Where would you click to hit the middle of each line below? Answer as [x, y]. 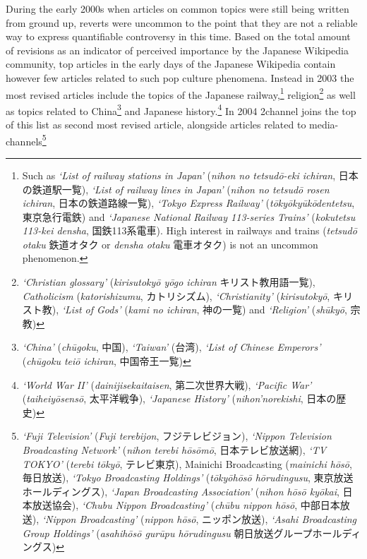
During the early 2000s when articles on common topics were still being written [178, 8]
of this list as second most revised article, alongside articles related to [156, 125]
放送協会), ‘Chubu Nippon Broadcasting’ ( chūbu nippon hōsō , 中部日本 [186, 505]
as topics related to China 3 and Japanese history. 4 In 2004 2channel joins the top [181, 109]
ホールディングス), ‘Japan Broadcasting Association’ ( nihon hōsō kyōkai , [181, 491]
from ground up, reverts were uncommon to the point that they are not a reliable [182, 22]
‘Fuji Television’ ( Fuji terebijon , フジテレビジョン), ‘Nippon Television [177, 436]
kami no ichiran [162, 309]
